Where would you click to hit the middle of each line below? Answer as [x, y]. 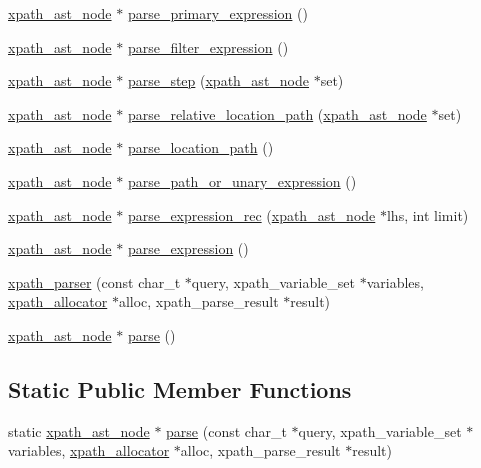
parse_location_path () [200, 147]
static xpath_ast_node [79, 430]
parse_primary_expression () [217, 13]
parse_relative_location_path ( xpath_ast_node [277, 113]
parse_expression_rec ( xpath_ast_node [251, 214]
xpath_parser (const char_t [94, 281]
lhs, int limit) [427, 214]
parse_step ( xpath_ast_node [218, 80]
